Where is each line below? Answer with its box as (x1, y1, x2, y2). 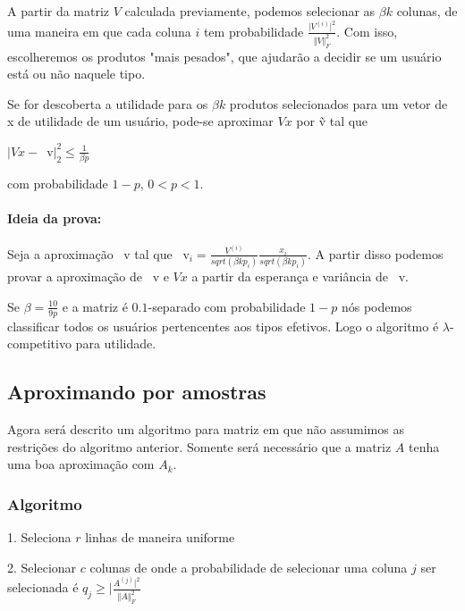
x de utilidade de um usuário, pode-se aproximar (7, 112, 274, 130)
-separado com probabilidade (148, 297, 306, 315)
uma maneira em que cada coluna (7, 21, 191, 40)
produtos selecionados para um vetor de (229, 94, 448, 113)
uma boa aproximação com (7, 455, 155, 473)
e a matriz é (62, 297, 128, 315)
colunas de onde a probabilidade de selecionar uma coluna (89, 557, 408, 576)
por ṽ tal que (296, 112, 368, 130)
